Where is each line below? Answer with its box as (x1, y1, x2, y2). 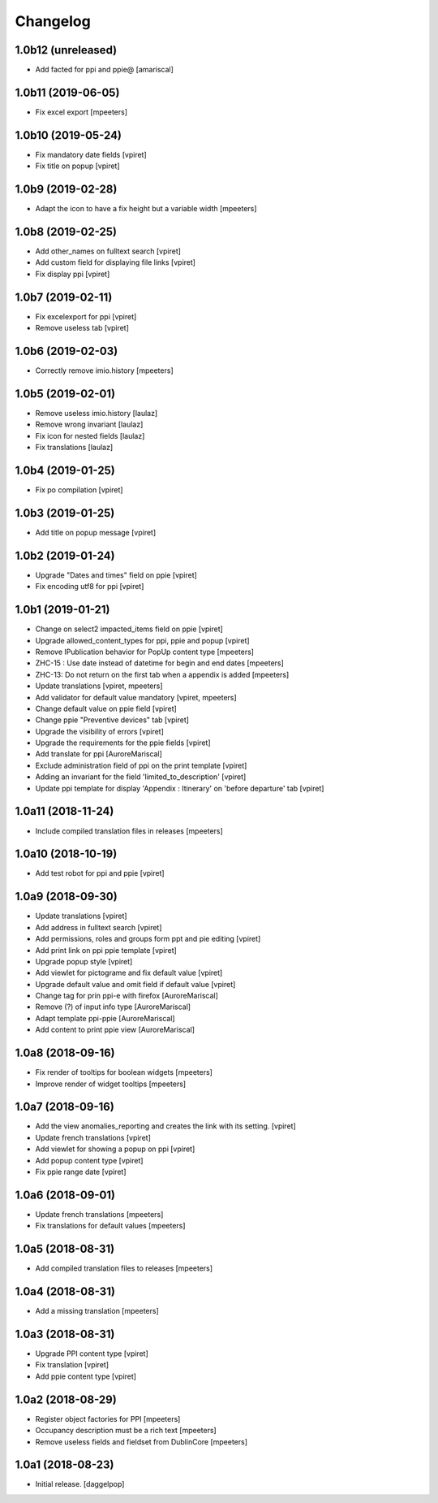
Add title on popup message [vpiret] (35, 527, 157, 537)
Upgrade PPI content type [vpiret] (35, 1349, 149, 1358)
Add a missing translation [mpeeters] (35, 1306, 159, 1316)
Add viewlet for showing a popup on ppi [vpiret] (35, 1144, 195, 1154)
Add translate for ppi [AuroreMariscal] (35, 749, 162, 759)
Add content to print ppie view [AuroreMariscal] (35, 1024, 195, 1035)
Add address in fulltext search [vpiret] (35, 922, 162, 932)
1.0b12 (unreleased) (15, 43, 118, 57)
